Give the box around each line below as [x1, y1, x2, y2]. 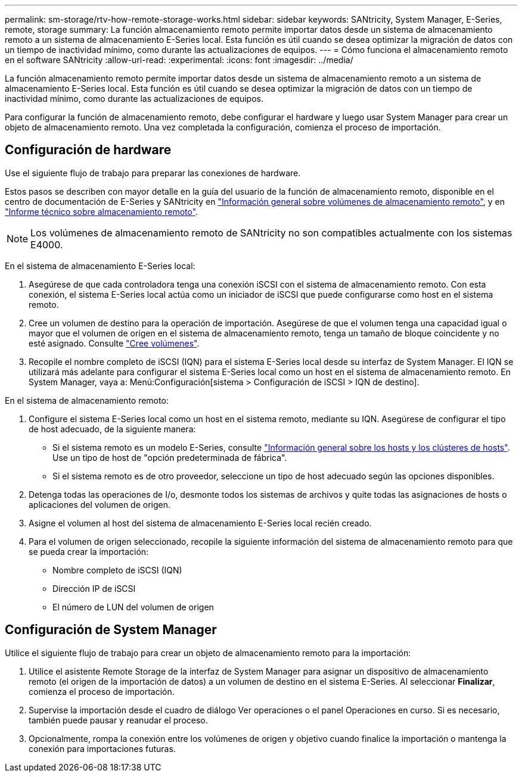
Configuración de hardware [5, 142, 172, 158]
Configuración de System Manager [5, 622, 217, 638]
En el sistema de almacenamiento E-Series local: [5, 260, 195, 271]
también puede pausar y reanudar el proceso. [29, 714, 208, 725]
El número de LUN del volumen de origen [52, 601, 214, 612]
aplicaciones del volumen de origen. [29, 499, 171, 510]
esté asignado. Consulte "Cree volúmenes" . [29, 338, 200, 348]
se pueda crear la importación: [29, 546, 149, 557]
